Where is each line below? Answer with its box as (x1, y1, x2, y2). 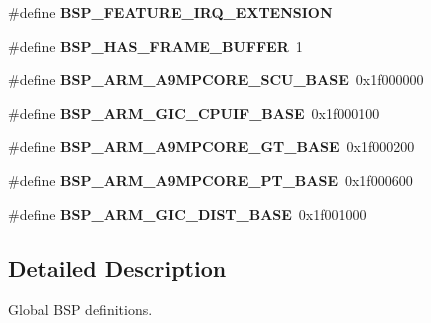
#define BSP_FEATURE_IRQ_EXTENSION (8, 2, 333, 22)
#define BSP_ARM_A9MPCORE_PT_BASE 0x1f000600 (8, 169, 413, 190)
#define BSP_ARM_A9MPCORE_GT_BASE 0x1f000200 (8, 136, 415, 157)
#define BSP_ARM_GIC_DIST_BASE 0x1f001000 (8, 203, 367, 224)
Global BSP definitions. (8, 299, 153, 320)
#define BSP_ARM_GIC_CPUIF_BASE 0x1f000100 (8, 102, 380, 123)
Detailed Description (8, 252, 227, 283)
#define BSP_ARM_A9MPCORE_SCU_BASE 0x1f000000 (8, 69, 424, 90)
